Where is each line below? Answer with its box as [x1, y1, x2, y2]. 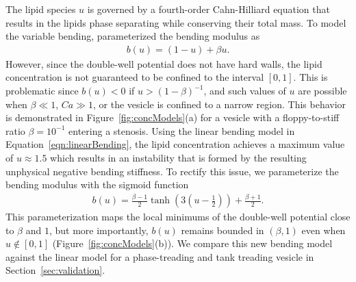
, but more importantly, [49, 222, 149, 237]
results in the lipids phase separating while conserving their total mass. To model [5, 15, 346, 29]
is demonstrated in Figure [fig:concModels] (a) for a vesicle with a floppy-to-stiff [5, 110, 340, 125]
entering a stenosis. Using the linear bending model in [68, 123, 295, 138]
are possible [298, 84, 347, 97]
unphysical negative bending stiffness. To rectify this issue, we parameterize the [5, 164, 339, 178]
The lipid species [5, 2, 76, 16]
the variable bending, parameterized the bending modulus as [5, 29, 260, 43]
